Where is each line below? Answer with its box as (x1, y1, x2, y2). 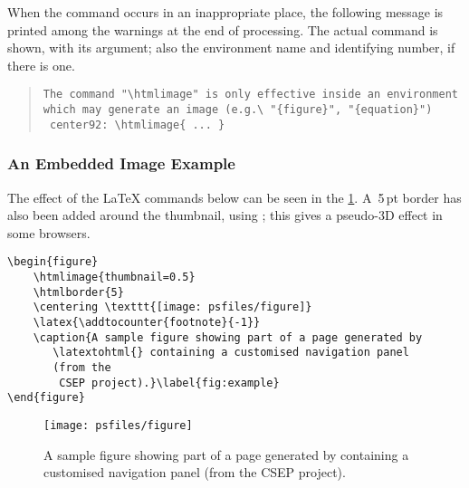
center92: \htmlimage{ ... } (49, 118, 225, 131)
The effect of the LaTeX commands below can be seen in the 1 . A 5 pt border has (7, 187, 462, 206)
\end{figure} (7, 391, 85, 405)
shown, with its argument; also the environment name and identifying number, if (7, 38, 455, 57)
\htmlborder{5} (33, 285, 124, 299)
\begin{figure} (7, 255, 99, 269)
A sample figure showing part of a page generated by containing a (43, 445, 409, 464)
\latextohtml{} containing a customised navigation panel (53, 346, 409, 359)
